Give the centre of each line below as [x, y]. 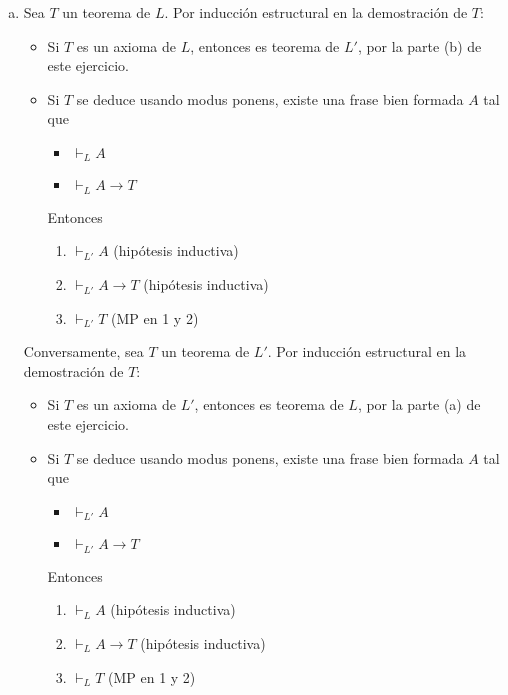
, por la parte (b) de [419, 45]
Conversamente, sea [83, 351]
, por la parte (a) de [419, 404]
